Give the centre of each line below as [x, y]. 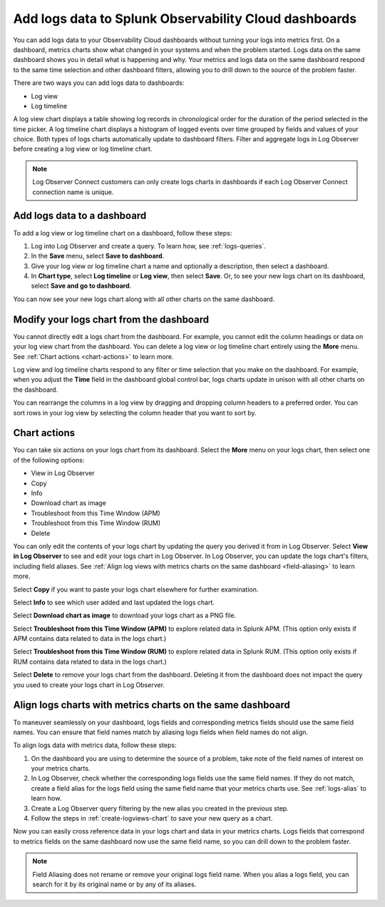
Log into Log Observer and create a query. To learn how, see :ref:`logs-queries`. [149, 245]
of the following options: [49, 460]
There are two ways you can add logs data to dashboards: [99, 83]
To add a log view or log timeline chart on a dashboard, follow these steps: [123, 233]
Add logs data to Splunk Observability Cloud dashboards [185, 19]
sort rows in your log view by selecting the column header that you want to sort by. [135, 412]
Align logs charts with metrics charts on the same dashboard [152, 705]
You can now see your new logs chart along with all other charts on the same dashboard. [144, 299]
